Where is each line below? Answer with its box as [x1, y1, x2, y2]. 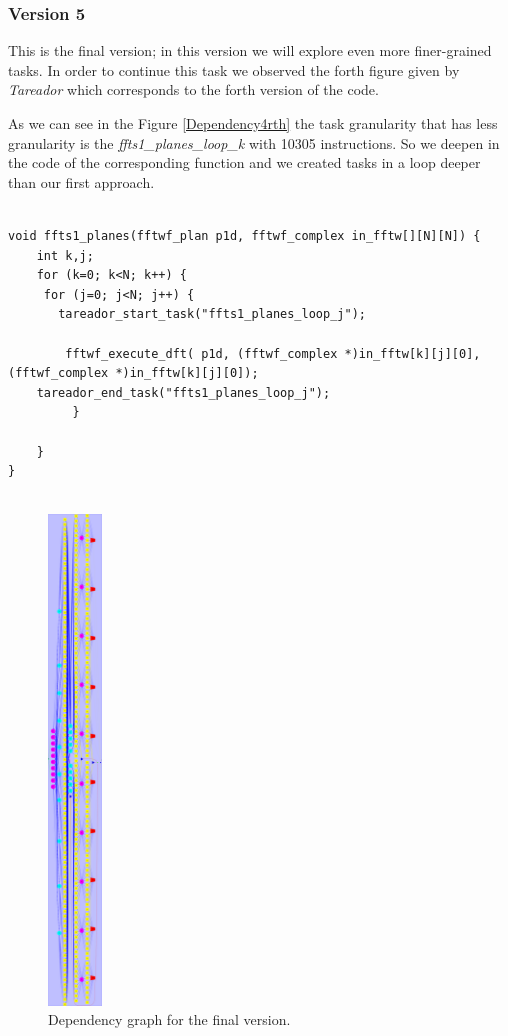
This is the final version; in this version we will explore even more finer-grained [8, 40, 492, 61]
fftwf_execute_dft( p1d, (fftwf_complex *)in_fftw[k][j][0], [65, 346, 481, 361]
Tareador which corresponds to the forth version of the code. [8, 79, 379, 100]
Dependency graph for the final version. [48, 1009, 291, 1030]
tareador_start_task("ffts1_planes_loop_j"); [58, 307, 366, 322]
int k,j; [36, 248, 94, 263]
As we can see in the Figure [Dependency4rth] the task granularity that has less [8, 113, 498, 133]
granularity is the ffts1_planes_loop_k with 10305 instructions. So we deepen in [8, 132, 500, 153]
